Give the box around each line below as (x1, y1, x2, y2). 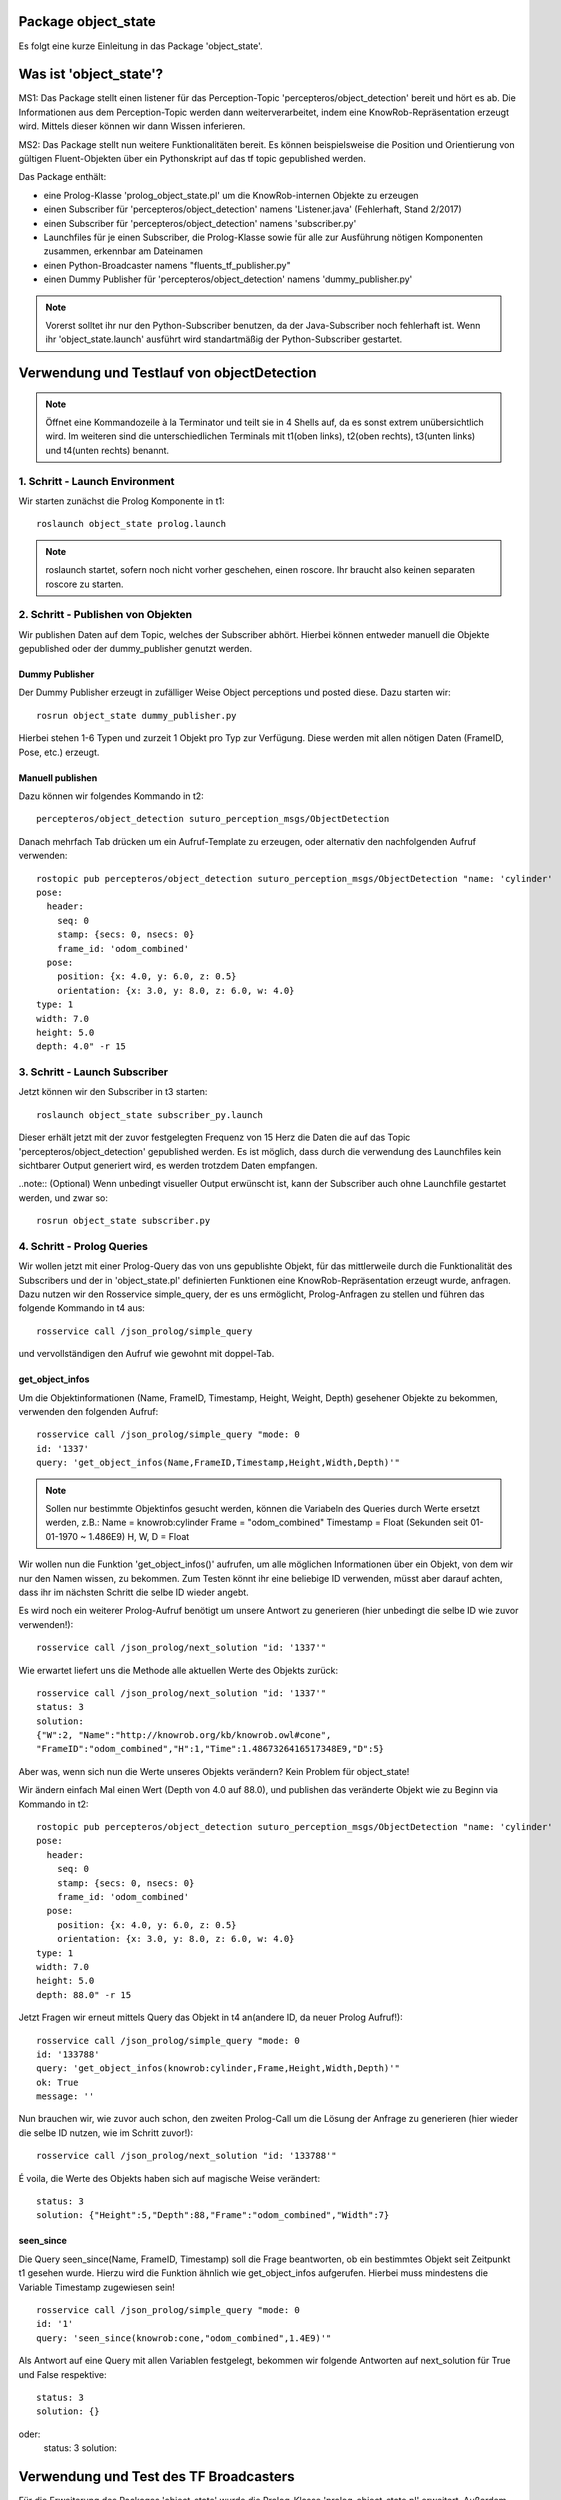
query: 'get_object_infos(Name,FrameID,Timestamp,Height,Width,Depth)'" (36, 1457, 400, 1469)
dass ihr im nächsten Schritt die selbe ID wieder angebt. (18, 1586, 249, 1598)
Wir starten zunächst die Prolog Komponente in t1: (18, 495, 225, 507)
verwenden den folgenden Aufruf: (18, 1406, 159, 1418)
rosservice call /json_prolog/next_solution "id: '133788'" (36, 2150, 337, 2162)
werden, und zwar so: (18, 1191, 109, 1204)
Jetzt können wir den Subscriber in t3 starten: (18, 1086, 208, 1098)
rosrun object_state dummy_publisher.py (36, 710, 237, 721)
